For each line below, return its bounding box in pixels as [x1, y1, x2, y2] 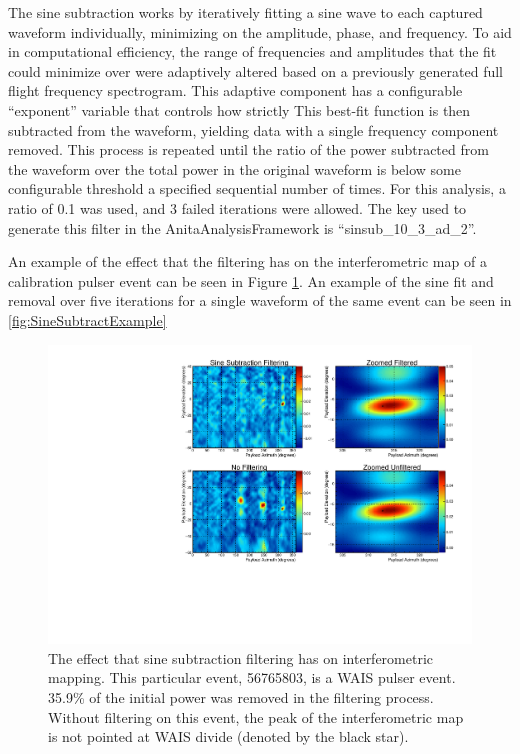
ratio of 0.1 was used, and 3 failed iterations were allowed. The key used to [8, 197, 467, 218]
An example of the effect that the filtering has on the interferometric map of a [8, 251, 487, 272]
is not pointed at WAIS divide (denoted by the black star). [48, 726, 409, 747]
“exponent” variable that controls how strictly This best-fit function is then [8, 99, 471, 120]
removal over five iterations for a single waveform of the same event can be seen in [8, 290, 512, 311]
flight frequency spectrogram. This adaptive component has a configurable [8, 80, 463, 101]
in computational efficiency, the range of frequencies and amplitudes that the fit [8, 41, 497, 62]
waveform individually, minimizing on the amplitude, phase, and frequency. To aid [8, 21, 512, 42]
